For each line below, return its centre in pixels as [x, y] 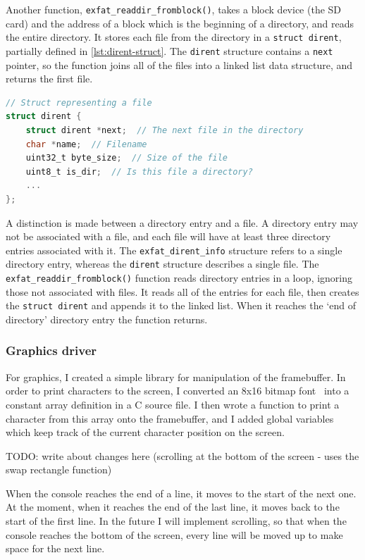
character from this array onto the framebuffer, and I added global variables [170, 418]
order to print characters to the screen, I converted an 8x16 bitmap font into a [178, 391]
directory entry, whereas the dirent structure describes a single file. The [162, 264]
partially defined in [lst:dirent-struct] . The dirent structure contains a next [169, 50]
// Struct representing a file [79, 102]
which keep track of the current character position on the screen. [145, 432]
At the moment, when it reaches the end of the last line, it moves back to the [173, 507]
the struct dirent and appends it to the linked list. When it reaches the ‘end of [181, 305]
